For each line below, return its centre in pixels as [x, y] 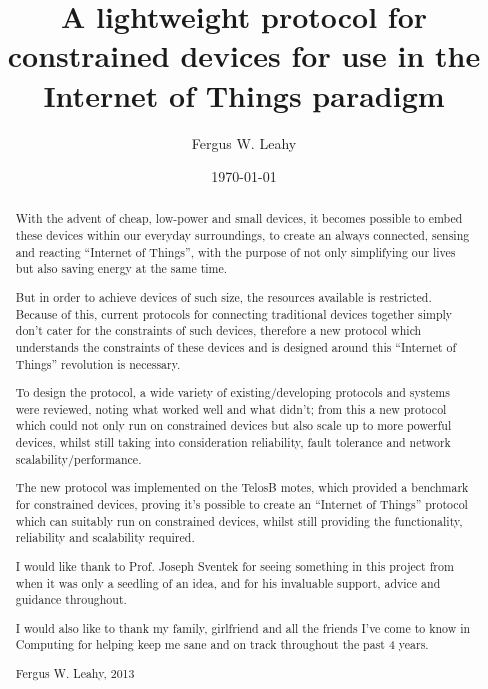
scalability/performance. [78, 458]
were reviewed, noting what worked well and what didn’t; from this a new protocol [231, 408]
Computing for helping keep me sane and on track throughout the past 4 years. [222, 644]
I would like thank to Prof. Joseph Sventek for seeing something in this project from [234, 565]
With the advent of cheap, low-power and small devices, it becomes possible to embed [239, 218]
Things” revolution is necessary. [98, 363]
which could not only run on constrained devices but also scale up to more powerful [233, 425]
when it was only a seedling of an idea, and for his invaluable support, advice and [228, 582]
